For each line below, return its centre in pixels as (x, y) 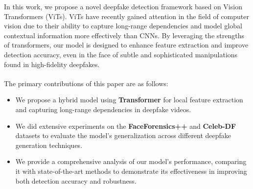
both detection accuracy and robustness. (76, 180)
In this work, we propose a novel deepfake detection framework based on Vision (123, 6)
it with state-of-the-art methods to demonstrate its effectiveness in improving (131, 171)
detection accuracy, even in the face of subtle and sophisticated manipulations (121, 54)
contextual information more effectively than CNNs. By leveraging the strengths (124, 35)
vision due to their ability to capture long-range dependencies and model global (123, 26)
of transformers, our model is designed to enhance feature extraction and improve (126, 45)
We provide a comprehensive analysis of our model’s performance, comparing (131, 161)
